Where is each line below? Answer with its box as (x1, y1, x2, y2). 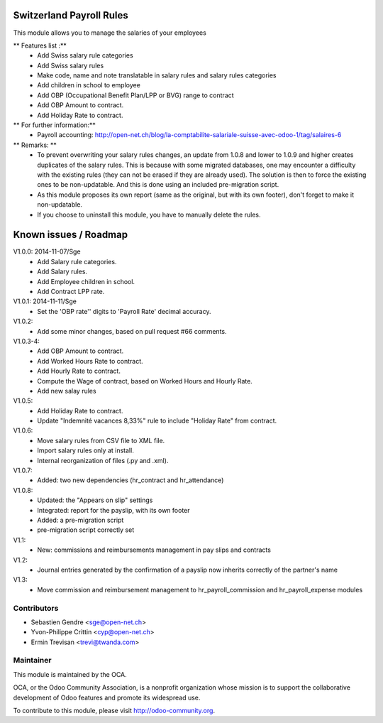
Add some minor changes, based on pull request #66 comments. (37, 327, 227, 335)
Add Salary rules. (37, 267, 88, 276)
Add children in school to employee (37, 81, 141, 89)
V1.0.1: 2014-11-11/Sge (13, 297, 77, 305)
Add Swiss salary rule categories (37, 51, 134, 60)
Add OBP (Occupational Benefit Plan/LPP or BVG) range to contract (37, 91, 234, 99)
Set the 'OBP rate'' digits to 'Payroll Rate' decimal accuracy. (37, 307, 211, 315)
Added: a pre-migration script (37, 516, 124, 524)
